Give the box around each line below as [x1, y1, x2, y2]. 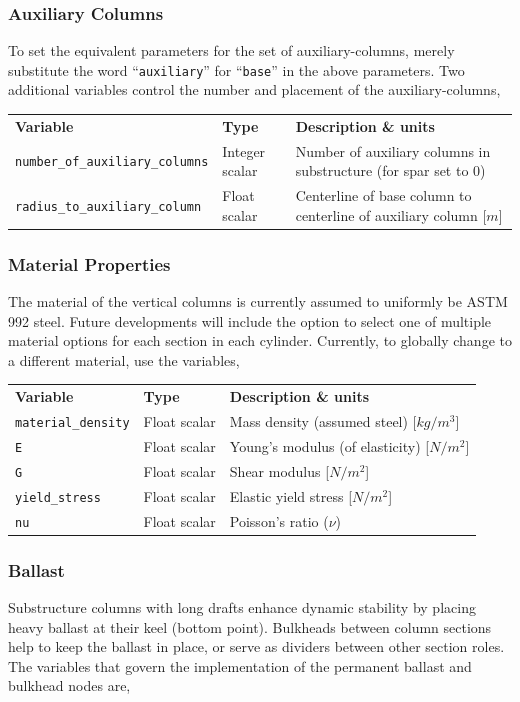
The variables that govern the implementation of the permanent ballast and [8, 655, 472, 676]
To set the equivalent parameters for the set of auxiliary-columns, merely [8, 40, 455, 61]
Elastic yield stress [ [229, 485, 353, 506]
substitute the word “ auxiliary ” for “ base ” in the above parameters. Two [8, 59, 465, 80]
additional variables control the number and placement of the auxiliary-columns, [8, 79, 501, 100]
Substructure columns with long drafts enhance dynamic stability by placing [8, 596, 476, 617]
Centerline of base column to [295, 185, 472, 206]
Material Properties [8, 251, 171, 276]
